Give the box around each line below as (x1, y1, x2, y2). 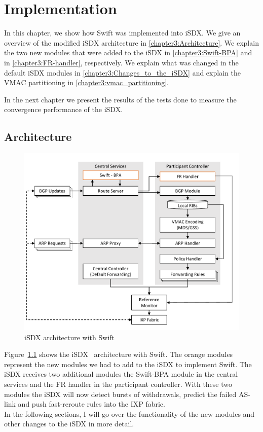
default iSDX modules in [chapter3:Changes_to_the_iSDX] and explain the (4, 67, 241, 78)
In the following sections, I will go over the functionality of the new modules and (4, 408, 255, 419)
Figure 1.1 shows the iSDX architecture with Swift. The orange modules (4, 349, 233, 359)
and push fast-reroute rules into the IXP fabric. (18, 399, 165, 409)
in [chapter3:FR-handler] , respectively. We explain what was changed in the (4, 57, 239, 67)
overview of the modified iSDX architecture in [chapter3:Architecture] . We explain (4, 37, 259, 48)
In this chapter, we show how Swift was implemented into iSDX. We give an (4, 27, 241, 38)
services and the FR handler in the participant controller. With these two (4, 378, 232, 389)
